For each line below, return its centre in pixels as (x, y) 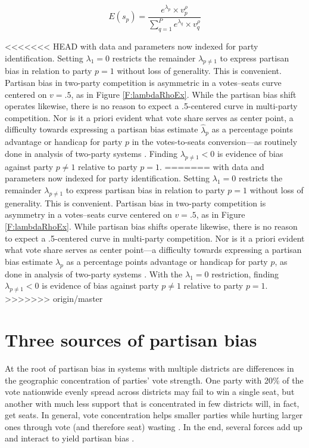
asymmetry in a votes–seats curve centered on (88, 214)
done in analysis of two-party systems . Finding (91, 154)
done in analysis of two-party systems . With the (94, 274)
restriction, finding (245, 274)
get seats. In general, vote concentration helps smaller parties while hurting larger (154, 415)
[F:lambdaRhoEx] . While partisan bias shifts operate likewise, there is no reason (151, 226)
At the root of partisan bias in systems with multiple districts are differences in (149, 368)
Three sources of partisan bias (131, 339)
